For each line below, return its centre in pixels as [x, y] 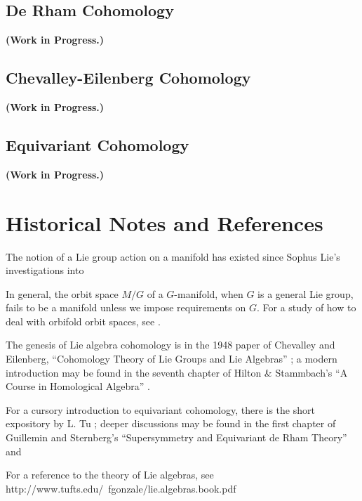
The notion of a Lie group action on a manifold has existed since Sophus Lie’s [173, 256]
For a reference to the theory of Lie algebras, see [110, 475]
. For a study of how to [306, 307]
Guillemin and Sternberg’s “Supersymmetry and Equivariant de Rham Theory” [176, 437]
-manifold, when [209, 293]
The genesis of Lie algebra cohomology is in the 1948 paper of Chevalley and [170, 345]
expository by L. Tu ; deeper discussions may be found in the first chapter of [171, 423]
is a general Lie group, [306, 293]
